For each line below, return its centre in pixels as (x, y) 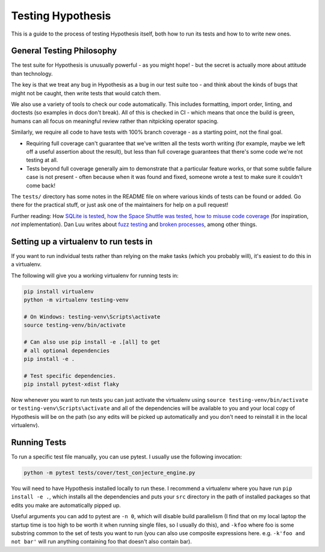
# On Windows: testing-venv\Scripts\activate (92, 317)
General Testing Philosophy (64, 51)
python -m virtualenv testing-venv (76, 300)
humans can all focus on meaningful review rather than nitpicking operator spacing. (115, 121)
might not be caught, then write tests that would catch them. (86, 93)
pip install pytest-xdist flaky (72, 384)
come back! (41, 185)
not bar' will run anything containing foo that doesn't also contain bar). (101, 542)
